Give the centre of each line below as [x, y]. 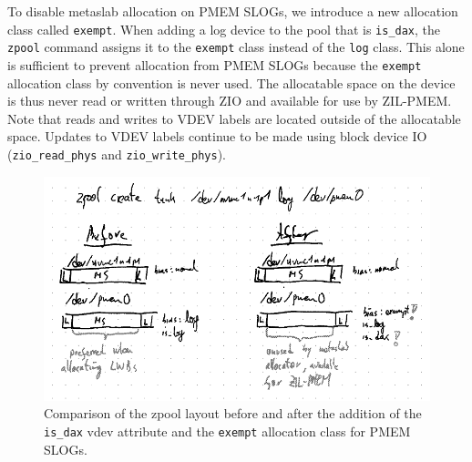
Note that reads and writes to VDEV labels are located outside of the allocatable [234, 118]
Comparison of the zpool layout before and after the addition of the [233, 413]
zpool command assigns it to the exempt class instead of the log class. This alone [236, 47]
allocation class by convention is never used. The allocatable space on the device [231, 82]
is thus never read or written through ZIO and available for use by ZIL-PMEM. [230, 101]
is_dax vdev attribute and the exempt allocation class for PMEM [227, 431]
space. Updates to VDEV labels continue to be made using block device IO [217, 136]
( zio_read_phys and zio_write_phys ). [117, 154]
